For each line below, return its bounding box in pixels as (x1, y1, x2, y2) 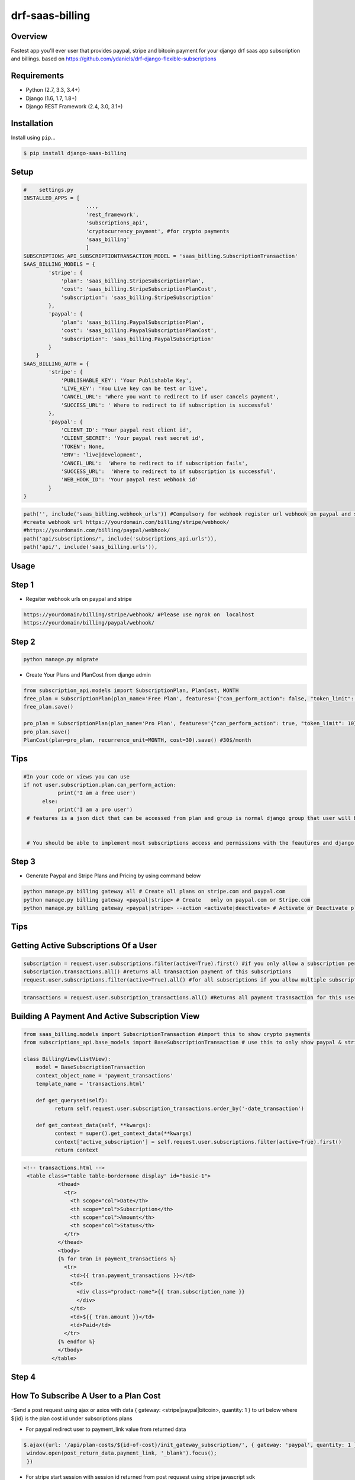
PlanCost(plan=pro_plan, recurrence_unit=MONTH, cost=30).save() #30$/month (23, 737, 251, 744)
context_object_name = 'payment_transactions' (35, 1072, 174, 1079)
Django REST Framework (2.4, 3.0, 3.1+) (25, 103, 123, 110)
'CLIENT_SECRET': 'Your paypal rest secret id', (60, 435, 205, 442)
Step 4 (11, 1372, 36, 1382)
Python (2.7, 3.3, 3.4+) (25, 86, 80, 94)
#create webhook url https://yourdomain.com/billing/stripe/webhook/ (23, 519, 230, 526)
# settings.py (23, 186, 74, 193)
